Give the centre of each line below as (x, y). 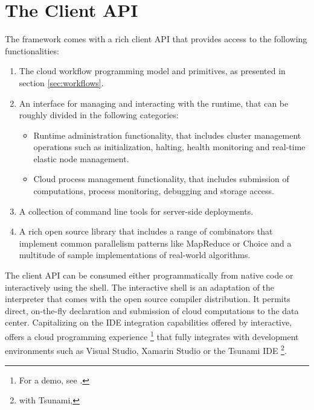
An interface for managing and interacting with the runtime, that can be (154, 103)
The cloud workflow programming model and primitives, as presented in (152, 71)
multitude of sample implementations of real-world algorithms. (135, 255)
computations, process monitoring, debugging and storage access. (154, 191)
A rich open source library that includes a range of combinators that (146, 231)
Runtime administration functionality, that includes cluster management (167, 135)
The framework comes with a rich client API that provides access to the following (156, 39)
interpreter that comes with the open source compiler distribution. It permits (148, 299)
